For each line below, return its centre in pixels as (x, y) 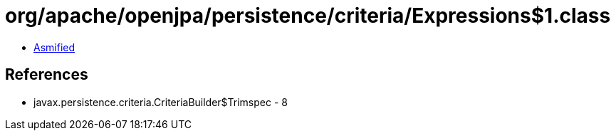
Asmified (54, 47)
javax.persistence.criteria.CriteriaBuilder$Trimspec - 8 (161, 102)
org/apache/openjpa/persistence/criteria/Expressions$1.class (308, 16)
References (47, 75)
